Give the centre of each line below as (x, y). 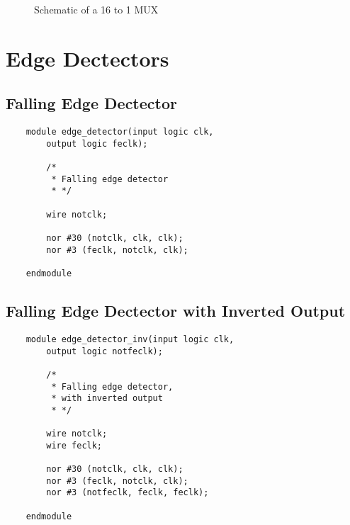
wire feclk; (74, 445)
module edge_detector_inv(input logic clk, (130, 339)
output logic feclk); (97, 143)
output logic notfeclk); (105, 351)
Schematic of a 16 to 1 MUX (96, 9)
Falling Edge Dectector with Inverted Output (176, 311)
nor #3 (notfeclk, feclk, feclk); (128, 493)
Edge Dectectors (87, 58)
